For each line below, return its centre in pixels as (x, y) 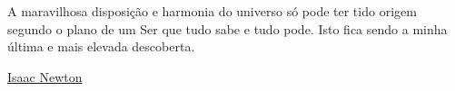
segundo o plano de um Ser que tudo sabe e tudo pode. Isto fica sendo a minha (227, 28)
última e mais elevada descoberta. (101, 46)
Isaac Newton (45, 76)
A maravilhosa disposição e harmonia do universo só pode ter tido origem (212, 11)
